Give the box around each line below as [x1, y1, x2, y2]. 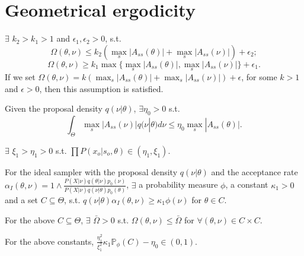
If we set [5, 70, 36, 83]
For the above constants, [5, 235, 94, 247]
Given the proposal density [5, 102, 103, 115]
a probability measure [139, 178, 218, 191]
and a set [5, 193, 39, 206]
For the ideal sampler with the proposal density [5, 165, 178, 178]
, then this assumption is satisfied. [39, 82, 164, 94]
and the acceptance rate [211, 165, 298, 178]
